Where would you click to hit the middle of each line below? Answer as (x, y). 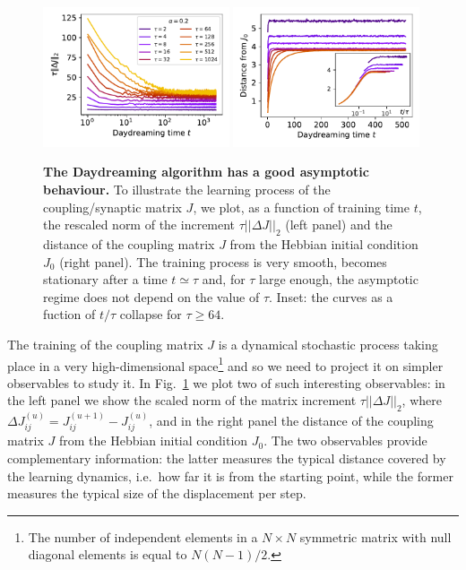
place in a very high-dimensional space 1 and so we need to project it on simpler (225, 364)
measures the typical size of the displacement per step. (157, 493)
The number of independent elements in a (143, 536)
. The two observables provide (345, 440)
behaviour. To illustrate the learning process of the (187, 189)
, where (422, 400)
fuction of (69, 314)
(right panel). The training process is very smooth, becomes (223, 261)
